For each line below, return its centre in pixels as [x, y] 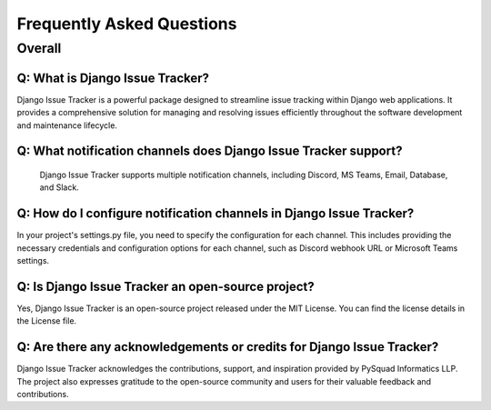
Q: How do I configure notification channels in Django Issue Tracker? [215, 214]
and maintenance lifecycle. [67, 125]
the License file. [47, 321]
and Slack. [59, 187]
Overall [39, 48]
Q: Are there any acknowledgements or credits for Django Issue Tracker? [228, 347]
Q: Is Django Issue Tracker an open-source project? [166, 286]
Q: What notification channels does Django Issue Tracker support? [210, 151]
